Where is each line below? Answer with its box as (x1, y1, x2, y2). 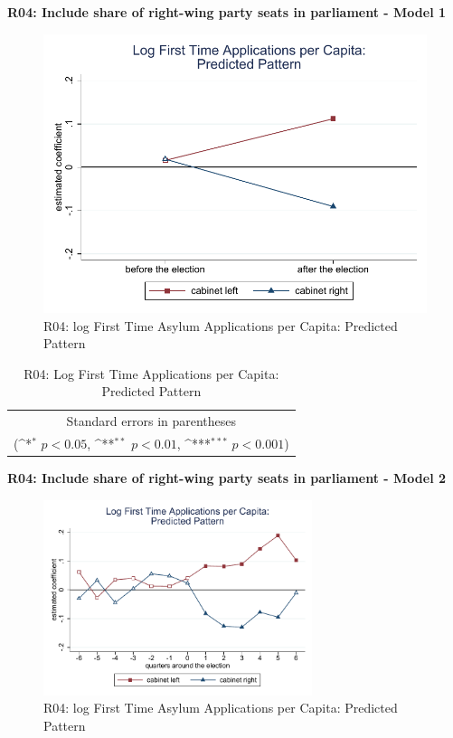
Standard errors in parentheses (66, 412, 237, 430)
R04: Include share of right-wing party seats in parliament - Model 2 (7, 468, 447, 487)
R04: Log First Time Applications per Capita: (24, 364, 279, 383)
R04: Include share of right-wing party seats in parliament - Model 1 (7, 3, 447, 21)
